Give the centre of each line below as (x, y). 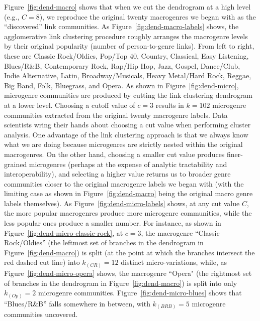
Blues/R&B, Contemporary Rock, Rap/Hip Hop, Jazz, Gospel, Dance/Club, (122, 65)
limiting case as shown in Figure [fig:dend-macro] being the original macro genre (128, 193)
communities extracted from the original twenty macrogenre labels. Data (116, 115)
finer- (235, 154)
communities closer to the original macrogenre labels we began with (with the (124, 183)
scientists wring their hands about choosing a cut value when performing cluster (127, 125)
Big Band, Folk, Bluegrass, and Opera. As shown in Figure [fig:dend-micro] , (121, 85)
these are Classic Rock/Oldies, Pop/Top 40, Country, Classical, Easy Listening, (126, 55)
